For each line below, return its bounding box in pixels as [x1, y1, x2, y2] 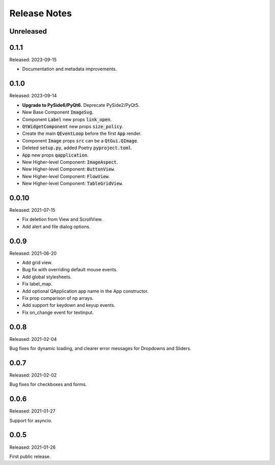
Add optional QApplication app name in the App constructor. [22, 288, 149, 294]
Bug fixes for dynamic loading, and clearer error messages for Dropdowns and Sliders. [9, 345, 191, 352]
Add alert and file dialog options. [22, 223, 91, 229]
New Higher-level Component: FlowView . [22, 173, 110, 179]
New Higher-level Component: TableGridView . [22, 181, 123, 187]
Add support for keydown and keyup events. [22, 302, 116, 308]
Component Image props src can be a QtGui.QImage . [22, 137, 139, 143]
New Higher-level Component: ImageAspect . [22, 159, 118, 165]
